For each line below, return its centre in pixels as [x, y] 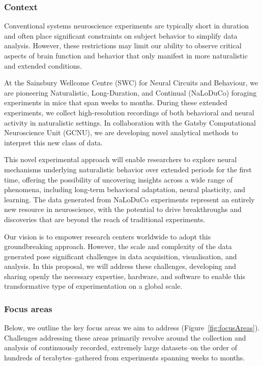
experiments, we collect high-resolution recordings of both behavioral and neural [129, 112]
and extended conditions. [43, 65]
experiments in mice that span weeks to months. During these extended [116, 102]
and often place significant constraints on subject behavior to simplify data [121, 35]
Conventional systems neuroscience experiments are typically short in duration [126, 26]
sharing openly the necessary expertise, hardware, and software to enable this [125, 276]
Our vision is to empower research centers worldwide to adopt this [108, 236]
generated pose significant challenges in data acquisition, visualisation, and [121, 256]
